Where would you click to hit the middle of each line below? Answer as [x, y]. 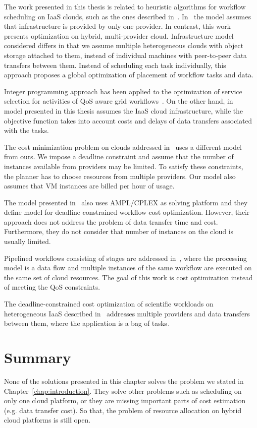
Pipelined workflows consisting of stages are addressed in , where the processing [126, 258]
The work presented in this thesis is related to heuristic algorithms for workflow [125, 6]
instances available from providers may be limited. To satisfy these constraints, [124, 166]
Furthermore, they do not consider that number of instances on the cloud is [119, 231]
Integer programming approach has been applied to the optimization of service [123, 91]
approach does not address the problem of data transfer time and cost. [111, 221]
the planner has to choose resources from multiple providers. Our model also [120, 176]
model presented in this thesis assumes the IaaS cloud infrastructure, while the [124, 110]
